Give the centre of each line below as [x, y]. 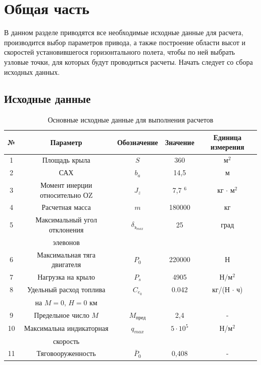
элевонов [66, 242]
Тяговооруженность [66, 353]
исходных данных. [32, 72]
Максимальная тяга [66, 254]
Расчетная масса [66, 207]
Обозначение [138, 142]
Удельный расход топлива [66, 289]
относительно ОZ [66, 195]
